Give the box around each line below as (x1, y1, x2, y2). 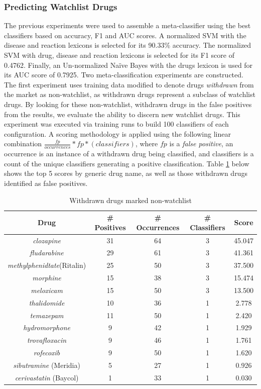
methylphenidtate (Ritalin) (8, 260, 86, 270)
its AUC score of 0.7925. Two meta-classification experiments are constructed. (4, 69, 243, 80)
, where (135, 138, 158, 149)
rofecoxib (33, 347, 60, 358)
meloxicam (31, 284, 63, 295)
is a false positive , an (169, 138, 233, 149)
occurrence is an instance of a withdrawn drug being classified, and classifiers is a (4, 148, 254, 159)
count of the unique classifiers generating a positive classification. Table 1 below (4, 158, 249, 168)
